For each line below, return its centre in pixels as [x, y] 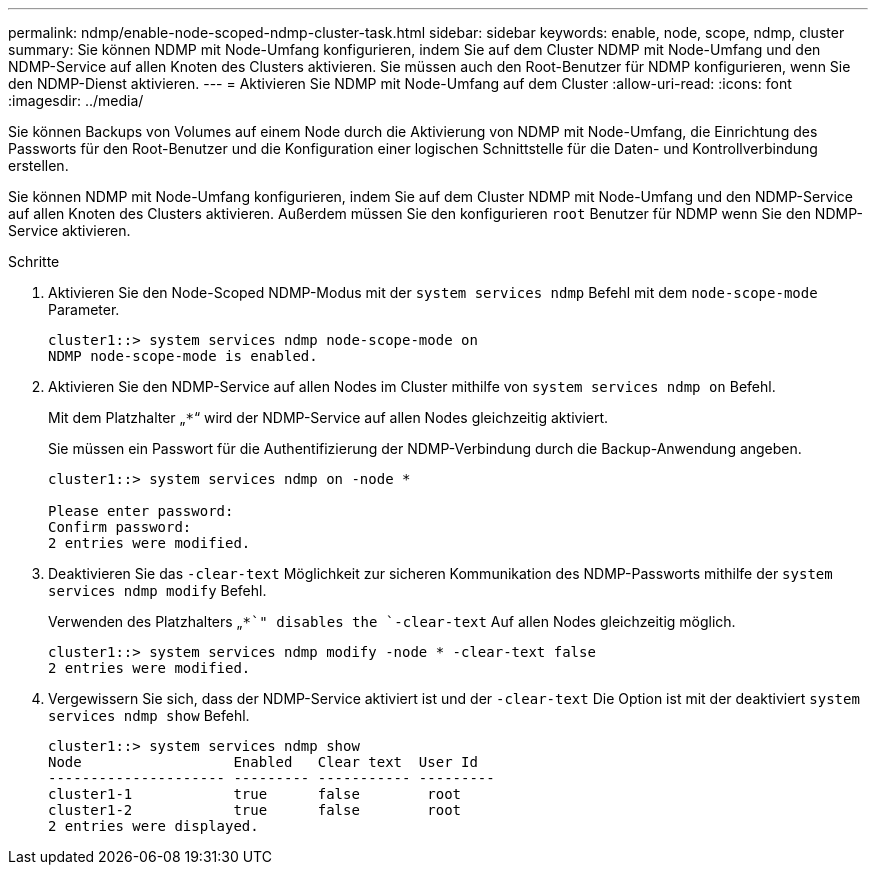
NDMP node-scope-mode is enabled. [183, 356]
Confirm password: [120, 527]
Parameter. [84, 309]
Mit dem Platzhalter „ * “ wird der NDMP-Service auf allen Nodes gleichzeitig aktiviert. [328, 417]
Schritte [34, 261]
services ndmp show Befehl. [149, 715]
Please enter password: [141, 511]
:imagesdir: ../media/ [76, 100]
